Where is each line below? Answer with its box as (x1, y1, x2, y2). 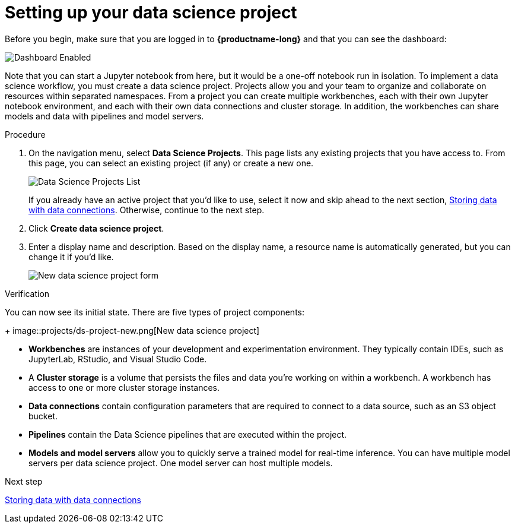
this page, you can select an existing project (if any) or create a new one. (28, 157, 314, 168)
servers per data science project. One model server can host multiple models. (28, 457, 333, 468)
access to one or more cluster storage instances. (28, 382, 220, 393)
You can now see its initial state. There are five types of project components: (5, 306, 304, 317)
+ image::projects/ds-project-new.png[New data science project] (5, 325, 260, 336)
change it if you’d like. (28, 251, 114, 262)
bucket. (28, 410, 58, 421)
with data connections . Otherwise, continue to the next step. (28, 204, 265, 215)
